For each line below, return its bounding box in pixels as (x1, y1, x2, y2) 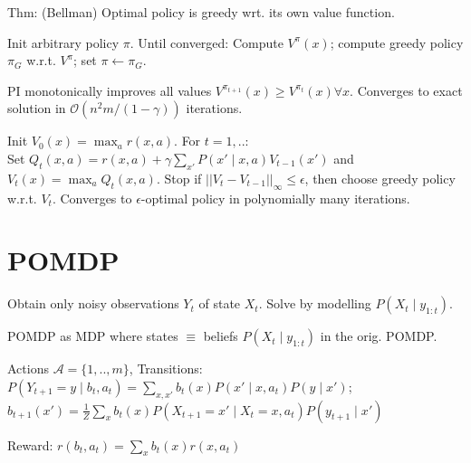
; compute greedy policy (330, 33, 464, 52)
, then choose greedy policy (304, 168, 456, 187)
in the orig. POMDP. (320, 326, 437, 345)
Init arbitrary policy (7, 33, 120, 52)
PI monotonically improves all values (7, 80, 212, 99)
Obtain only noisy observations (7, 294, 179, 313)
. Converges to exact (350, 80, 463, 99)
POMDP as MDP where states (7, 326, 178, 345)
